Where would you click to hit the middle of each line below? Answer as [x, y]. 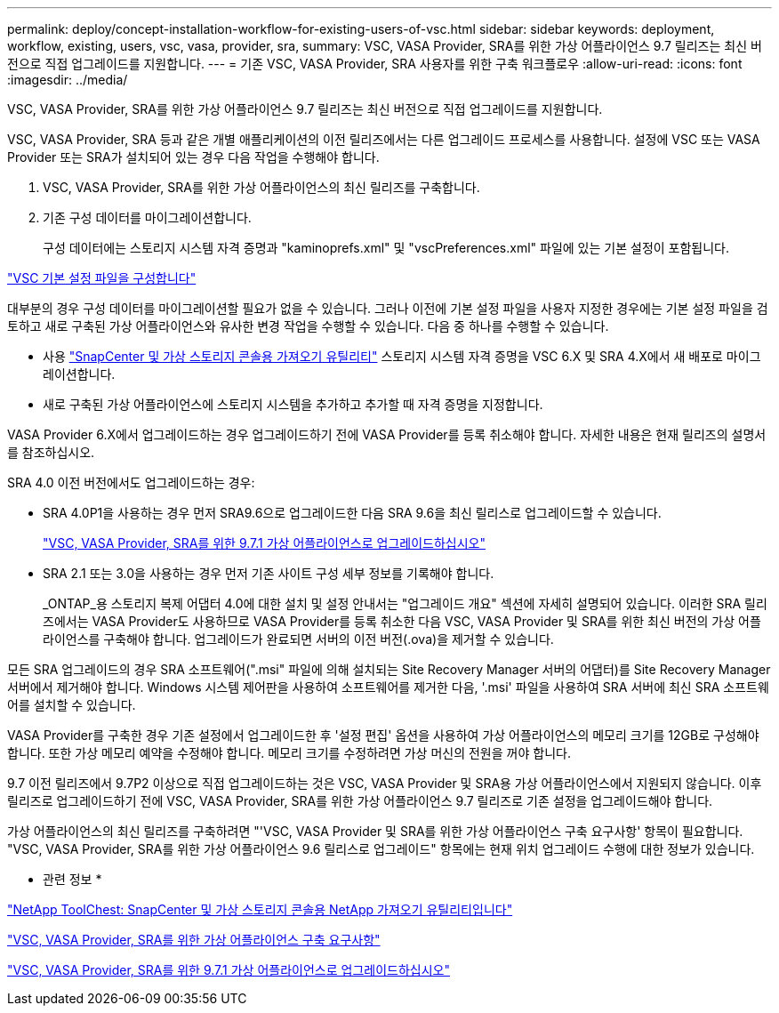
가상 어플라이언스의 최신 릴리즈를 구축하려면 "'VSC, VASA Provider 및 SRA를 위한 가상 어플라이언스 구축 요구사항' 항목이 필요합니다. [375, 831]
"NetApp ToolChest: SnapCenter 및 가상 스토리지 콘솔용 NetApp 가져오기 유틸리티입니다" [260, 909]
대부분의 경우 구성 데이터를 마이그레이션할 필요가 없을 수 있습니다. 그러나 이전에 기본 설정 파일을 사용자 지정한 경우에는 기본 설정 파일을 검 [388, 308]
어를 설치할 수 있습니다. [72, 705]
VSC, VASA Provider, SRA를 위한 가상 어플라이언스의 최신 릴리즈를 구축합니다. [261, 187]
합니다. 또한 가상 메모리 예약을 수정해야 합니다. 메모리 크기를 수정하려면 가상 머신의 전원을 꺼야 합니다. [289, 753]
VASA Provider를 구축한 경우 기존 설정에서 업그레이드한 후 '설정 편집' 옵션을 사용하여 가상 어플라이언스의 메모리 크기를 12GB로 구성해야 [383, 735]
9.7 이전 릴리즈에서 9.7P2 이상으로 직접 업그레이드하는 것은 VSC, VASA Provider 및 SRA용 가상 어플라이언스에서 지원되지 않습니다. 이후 [385, 783]
